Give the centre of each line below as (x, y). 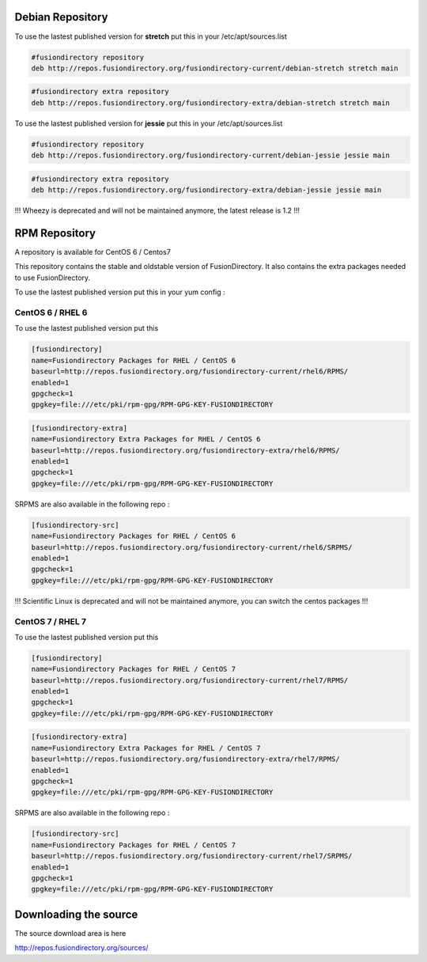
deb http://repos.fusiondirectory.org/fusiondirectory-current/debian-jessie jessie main (211, 155)
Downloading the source (76, 914)
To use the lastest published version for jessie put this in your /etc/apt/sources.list (149, 123)
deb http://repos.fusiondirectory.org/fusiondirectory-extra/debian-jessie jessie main (206, 190)
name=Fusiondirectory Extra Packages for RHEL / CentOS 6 (146, 439)
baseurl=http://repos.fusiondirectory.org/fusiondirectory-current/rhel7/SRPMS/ (192, 856)
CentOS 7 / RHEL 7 (51, 621)
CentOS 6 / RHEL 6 (51, 312)
